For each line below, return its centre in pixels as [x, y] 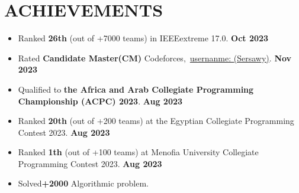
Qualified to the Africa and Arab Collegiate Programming [136, 89]
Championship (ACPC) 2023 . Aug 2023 [100, 101]
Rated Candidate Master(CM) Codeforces [101, 58]
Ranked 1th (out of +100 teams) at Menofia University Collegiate [138, 152]
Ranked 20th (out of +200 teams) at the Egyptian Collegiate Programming [156, 121]
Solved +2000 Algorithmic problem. [83, 183]
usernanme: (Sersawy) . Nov [241, 58]
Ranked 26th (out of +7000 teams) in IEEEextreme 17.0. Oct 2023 [143, 38]
